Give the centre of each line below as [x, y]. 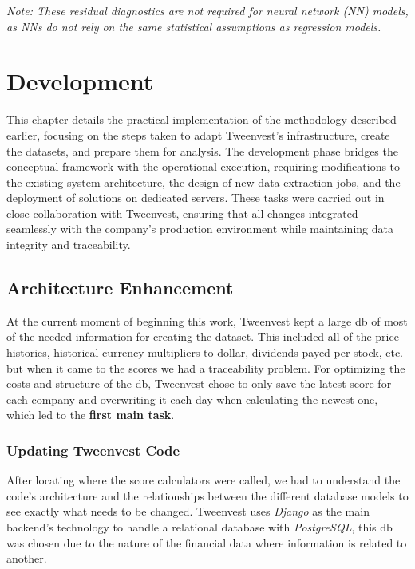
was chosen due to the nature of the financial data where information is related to [207, 542]
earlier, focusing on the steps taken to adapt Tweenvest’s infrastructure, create [198, 134]
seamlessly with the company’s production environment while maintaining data [200, 229]
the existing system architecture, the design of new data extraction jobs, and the [204, 182]
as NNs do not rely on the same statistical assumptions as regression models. [194, 26]
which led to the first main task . [91, 415]
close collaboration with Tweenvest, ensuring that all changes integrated [182, 213]
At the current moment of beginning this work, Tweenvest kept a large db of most [207, 320]
